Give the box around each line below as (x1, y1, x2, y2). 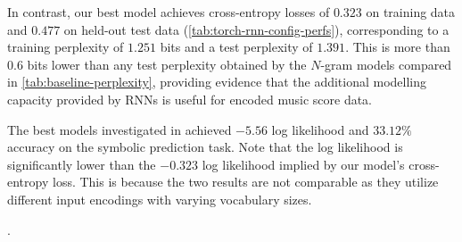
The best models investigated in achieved (7, 120, 232, 138)
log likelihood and (271, 120, 369, 138)
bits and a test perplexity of (160, 38, 313, 56)
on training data (366, 3, 456, 21)
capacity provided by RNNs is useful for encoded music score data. (7, 89, 373, 108)
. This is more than (345, 38, 450, 56)
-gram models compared (320, 54, 452, 73)
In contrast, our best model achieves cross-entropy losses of (7, 3, 330, 21)
